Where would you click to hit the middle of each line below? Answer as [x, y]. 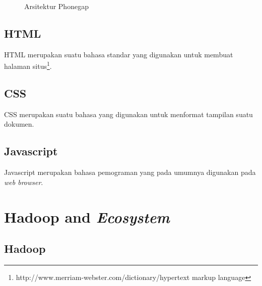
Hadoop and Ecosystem [87, 217]
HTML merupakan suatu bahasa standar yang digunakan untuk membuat [119, 54]
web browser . [24, 182]
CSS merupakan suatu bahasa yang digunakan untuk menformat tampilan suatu [128, 114]
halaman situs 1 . [28, 65]
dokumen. [19, 124]
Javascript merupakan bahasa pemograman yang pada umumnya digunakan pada [130, 172]
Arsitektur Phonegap [56, 6]
